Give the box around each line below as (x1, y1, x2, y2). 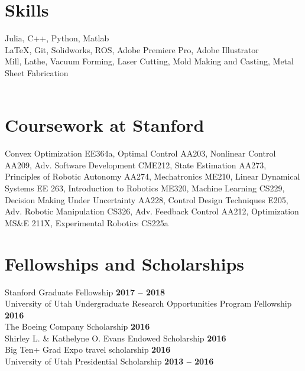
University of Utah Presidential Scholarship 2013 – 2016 (5, 355, 214, 367)
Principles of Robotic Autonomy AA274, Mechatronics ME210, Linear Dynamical (5, 170, 300, 183)
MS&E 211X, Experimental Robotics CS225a (5, 216, 168, 229)
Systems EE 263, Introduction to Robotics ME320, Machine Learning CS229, (5, 182, 285, 194)
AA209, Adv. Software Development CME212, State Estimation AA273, (5, 158, 267, 171)
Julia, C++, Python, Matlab (5, 32, 109, 44)
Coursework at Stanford (5, 113, 205, 137)
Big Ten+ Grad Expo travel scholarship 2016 (5, 343, 171, 356)
